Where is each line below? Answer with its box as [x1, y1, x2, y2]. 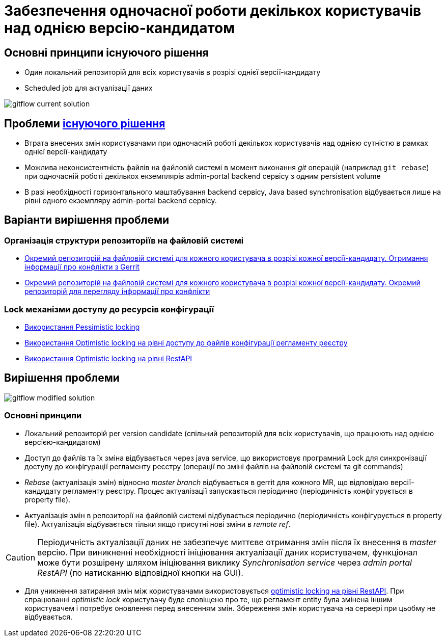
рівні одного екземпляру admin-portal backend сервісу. [24, 196, 217, 205]
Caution [6, 552, 36, 563]
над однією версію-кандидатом [4, 19, 235, 37]
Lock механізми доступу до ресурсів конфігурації [4, 304, 214, 314]
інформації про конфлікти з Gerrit [24, 262, 140, 272]
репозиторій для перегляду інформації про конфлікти [24, 287, 210, 296]
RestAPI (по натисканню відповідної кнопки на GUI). [37, 567, 243, 578]
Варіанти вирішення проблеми [4, 213, 170, 227]
